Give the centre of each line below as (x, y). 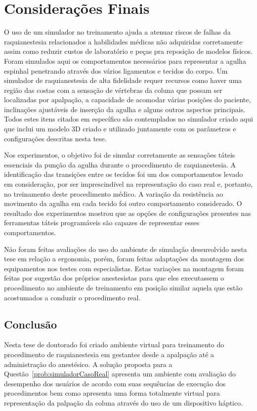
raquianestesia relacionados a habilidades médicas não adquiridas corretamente (123, 41)
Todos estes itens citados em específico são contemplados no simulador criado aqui (128, 119)
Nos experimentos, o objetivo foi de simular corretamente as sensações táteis (120, 155)
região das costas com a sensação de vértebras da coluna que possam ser (113, 90)
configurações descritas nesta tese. (55, 138)
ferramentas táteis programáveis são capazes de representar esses (102, 223)
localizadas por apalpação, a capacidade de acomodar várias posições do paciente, (128, 100)
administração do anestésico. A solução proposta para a (88, 364)
